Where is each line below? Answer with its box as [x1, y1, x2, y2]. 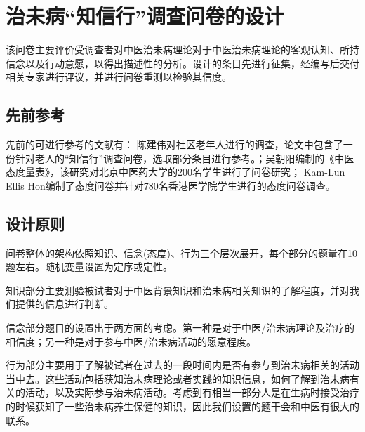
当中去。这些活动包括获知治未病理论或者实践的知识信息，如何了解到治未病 [6, 371, 350, 386]
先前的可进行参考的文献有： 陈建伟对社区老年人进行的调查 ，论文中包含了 [6, 137, 343, 152]
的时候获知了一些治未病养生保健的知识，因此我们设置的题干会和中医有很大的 [6, 399, 359, 414]
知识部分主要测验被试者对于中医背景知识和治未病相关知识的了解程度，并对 [6, 282, 350, 297]
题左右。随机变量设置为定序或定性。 [6, 259, 173, 274]
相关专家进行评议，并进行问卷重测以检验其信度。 [6, 70, 232, 84]
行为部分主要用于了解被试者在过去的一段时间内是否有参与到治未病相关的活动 [6, 358, 359, 372]
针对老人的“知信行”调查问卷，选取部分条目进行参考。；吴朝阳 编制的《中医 [15, 150, 354, 165]
